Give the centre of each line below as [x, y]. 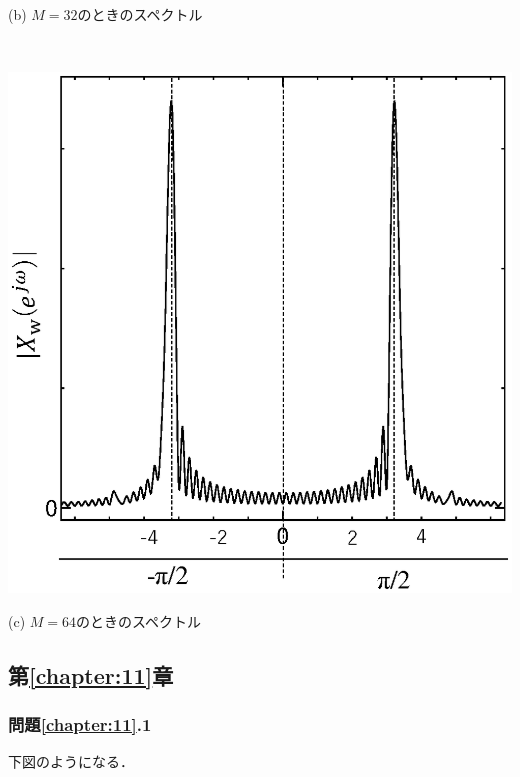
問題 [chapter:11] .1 [80, 723]
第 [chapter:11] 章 [91, 674]
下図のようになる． [71, 761]
